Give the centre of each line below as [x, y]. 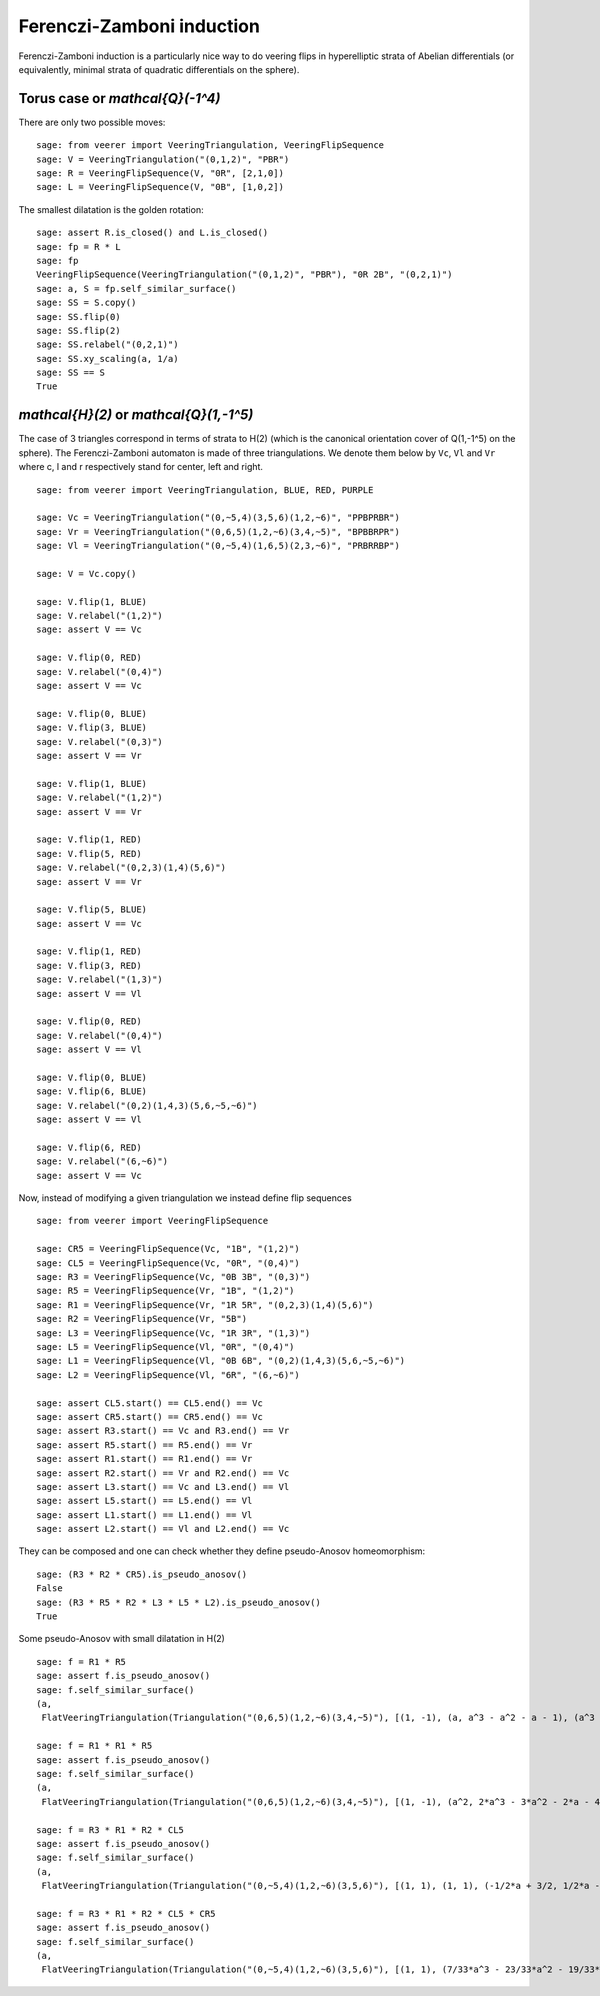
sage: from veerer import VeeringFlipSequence [152, 1221]
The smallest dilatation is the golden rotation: [111, 209]
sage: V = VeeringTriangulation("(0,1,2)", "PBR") [163, 159]
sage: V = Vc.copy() [86, 573]
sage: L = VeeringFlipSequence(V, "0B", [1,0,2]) [160, 187]
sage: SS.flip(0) [78, 316]
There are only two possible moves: [92, 122]
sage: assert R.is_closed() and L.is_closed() [152, 233]
